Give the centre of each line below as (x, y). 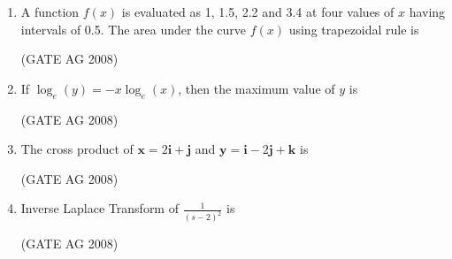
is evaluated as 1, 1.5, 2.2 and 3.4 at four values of (258, 11)
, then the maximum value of (257, 88)
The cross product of (77, 149)
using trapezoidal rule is (354, 29)
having (427, 11)
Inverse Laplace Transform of (100, 208)
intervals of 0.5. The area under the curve (133, 29)
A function (50, 11)
